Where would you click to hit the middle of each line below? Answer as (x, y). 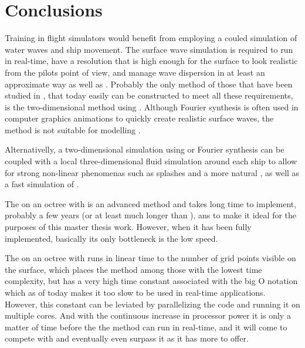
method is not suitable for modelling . (73, 129)
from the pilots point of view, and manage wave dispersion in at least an (135, 72)
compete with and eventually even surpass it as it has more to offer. (127, 338)
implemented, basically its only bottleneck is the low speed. (111, 238)
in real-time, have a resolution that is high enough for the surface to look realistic (151, 61)
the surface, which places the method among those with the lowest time (133, 269)
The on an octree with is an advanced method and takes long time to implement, (151, 203)
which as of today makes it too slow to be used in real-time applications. (135, 292)
